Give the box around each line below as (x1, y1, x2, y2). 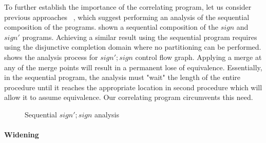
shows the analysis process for (4, 51, 98, 62)
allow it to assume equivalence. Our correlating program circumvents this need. (4, 92, 253, 103)
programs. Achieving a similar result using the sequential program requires (22, 31, 257, 42)
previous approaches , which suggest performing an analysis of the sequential (4, 11, 250, 22)
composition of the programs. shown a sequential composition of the (4, 22, 218, 32)
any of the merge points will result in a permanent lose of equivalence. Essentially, (4, 62, 262, 72)
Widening (4, 129, 39, 140)
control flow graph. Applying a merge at (135, 51, 262, 62)
